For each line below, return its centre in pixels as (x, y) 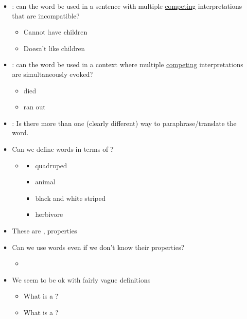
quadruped (51, 165)
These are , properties (44, 230)
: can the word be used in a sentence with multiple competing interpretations (127, 6)
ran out (35, 107)
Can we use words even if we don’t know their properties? (98, 247)
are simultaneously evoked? (53, 74)
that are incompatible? (46, 15)
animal (45, 182)
